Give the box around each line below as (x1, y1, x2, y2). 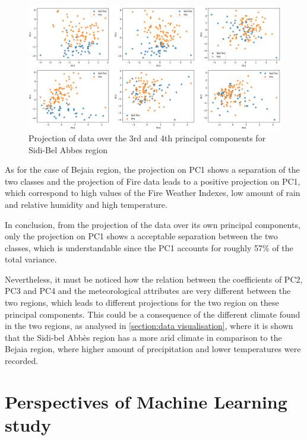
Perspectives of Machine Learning (5, 389, 287, 413)
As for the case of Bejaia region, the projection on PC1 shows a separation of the (5, 163, 300, 176)
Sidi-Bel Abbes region (29, 143, 107, 156)
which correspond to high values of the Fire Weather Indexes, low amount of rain (5, 186, 300, 199)
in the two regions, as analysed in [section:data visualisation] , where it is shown (5, 319, 293, 332)
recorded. (5, 354, 39, 367)
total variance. (5, 253, 57, 265)
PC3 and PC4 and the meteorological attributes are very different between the (5, 284, 291, 297)
